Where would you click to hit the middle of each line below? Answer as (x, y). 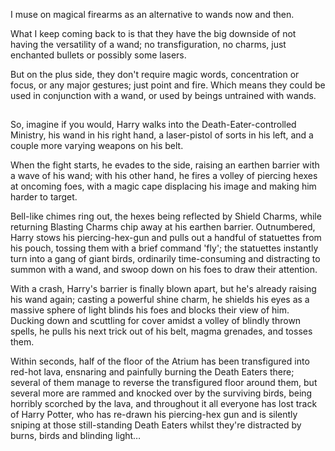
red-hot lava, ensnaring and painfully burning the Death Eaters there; (152, 372)
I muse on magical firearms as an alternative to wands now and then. (152, 14)
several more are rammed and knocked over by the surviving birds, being (161, 393)
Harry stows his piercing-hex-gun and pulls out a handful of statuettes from (166, 238)
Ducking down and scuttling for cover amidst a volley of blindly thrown (156, 321)
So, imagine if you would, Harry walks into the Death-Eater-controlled (153, 125)
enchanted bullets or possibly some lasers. (98, 55)
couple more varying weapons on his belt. (97, 146)
